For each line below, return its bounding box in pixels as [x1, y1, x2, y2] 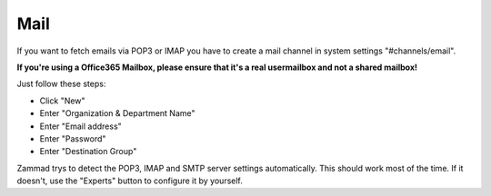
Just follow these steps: [16, 78, 106, 90]
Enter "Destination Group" [39, 146, 137, 157]
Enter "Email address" [39, 121, 122, 132]
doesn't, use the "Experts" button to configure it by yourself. [16, 175, 243, 186]
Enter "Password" [39, 132, 106, 144]
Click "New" [39, 95, 85, 106]
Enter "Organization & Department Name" [39, 108, 195, 119]
